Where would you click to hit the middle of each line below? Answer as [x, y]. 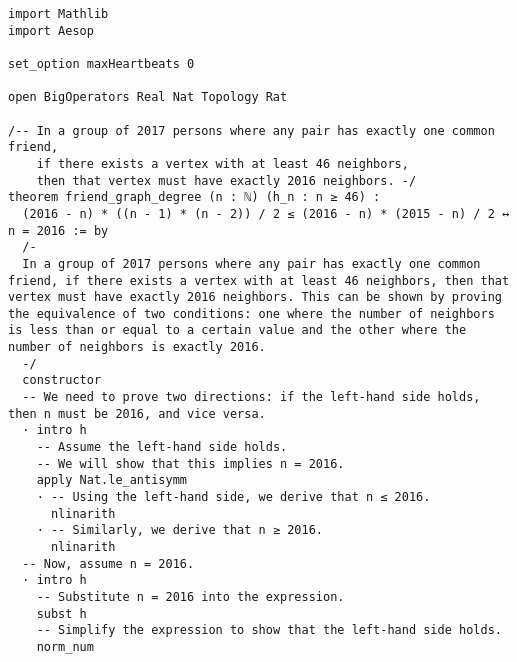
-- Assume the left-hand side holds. [162, 447]
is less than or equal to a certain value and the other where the [237, 330]
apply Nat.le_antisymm [111, 480]
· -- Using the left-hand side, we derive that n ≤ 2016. [233, 497]
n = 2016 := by [58, 230]
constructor [62, 380]
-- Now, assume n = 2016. [108, 563]
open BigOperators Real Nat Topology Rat [148, 97]
